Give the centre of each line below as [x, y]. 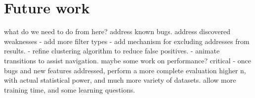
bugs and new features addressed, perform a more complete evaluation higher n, [125, 70]
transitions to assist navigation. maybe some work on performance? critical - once [127, 60]
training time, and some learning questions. [70, 89]
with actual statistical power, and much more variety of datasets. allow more [120, 80]
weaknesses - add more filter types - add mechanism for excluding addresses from [127, 41]
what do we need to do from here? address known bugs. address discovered [117, 31]
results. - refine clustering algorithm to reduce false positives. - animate [112, 51]
